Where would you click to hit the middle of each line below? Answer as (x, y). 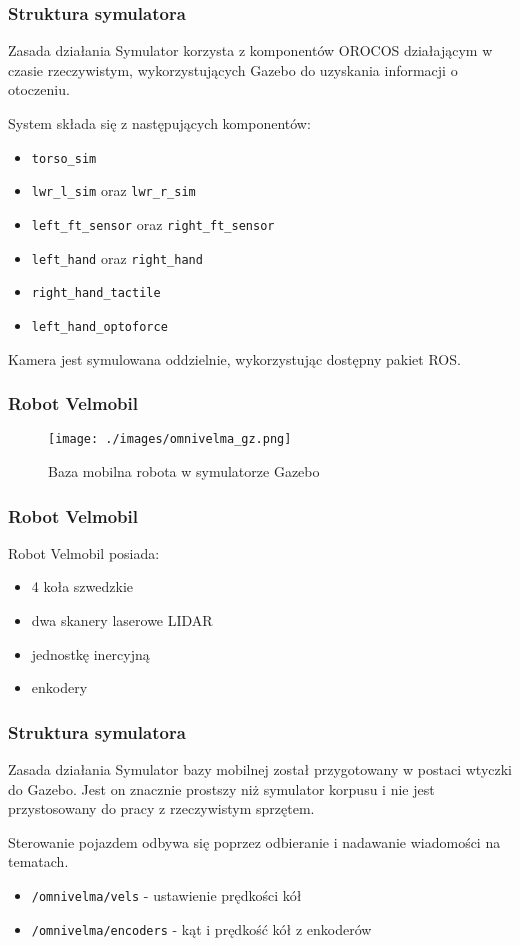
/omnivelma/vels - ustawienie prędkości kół (166, 894)
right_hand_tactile (96, 293)
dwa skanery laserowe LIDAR (122, 620)
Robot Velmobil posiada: (84, 552)
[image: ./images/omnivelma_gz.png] (170, 439)
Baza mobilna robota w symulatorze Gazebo (184, 471)
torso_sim (64, 158)
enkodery (59, 687)
